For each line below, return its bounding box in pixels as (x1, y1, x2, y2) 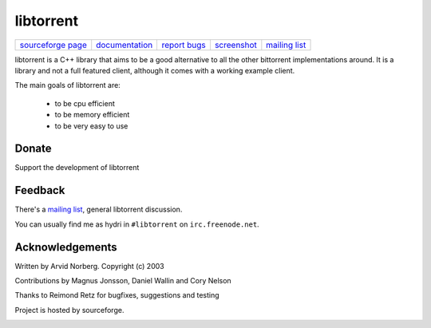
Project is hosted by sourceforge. (14, 305, 125, 314)
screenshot (214, 39, 257, 50)
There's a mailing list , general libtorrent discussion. (14, 204, 183, 215)
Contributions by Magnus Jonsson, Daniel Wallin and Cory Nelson (14, 276, 231, 285)
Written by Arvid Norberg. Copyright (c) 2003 (14, 261, 164, 271)
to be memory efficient (54, 110, 130, 120)
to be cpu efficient (54, 98, 116, 108)
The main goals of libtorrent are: (14, 81, 121, 90)
